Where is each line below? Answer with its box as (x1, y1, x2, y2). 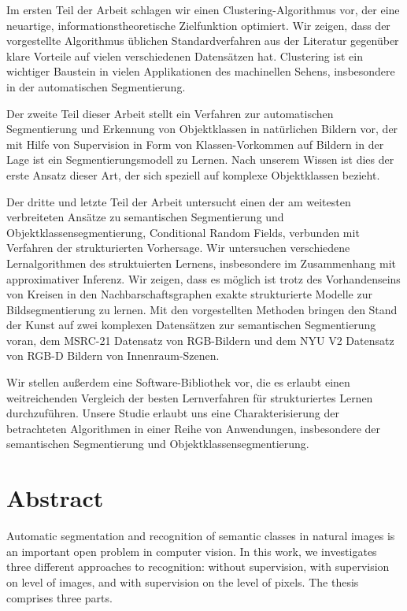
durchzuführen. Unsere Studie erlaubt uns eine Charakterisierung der (6, 405, 339, 421)
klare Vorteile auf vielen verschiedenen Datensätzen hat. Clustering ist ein (6, 47, 363, 64)
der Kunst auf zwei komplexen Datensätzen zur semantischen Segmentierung (6, 317, 376, 333)
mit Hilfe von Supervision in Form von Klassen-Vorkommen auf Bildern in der (6, 135, 384, 152)
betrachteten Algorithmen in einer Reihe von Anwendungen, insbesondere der (6, 420, 381, 436)
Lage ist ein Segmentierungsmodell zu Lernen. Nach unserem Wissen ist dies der (6, 151, 394, 168)
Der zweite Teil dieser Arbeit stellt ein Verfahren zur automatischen (6, 105, 334, 121)
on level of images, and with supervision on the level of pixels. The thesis (6, 573, 359, 590)
